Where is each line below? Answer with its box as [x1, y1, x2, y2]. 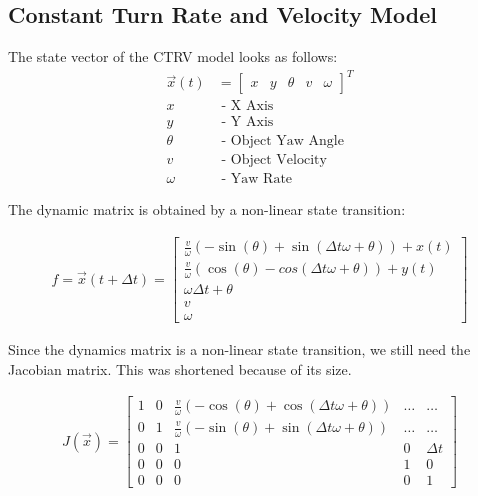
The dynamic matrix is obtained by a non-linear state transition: [8, 199, 406, 220]
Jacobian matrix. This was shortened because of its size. [8, 358, 352, 379]
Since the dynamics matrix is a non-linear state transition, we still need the [8, 338, 471, 359]
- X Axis [221, 99, 274, 114]
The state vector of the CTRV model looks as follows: [8, 46, 338, 67]
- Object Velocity [221, 153, 327, 168]
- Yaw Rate [221, 172, 293, 187]
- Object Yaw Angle [221, 134, 344, 149]
